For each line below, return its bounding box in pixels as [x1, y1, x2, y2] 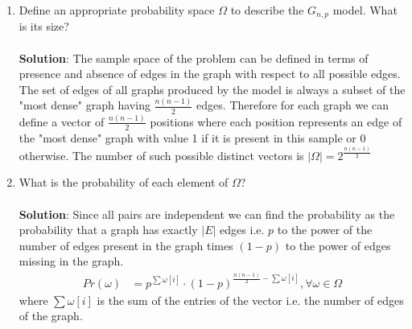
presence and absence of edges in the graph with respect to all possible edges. [19, 65, 401, 82]
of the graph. [19, 307, 83, 324]
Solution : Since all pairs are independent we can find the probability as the [19, 205, 395, 222]
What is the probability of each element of [19, 174, 229, 191]
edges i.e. [220, 221, 265, 238]
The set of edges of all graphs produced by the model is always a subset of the [19, 80, 406, 97]
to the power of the [277, 221, 373, 238]
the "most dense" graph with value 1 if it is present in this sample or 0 [19, 129, 366, 146]
